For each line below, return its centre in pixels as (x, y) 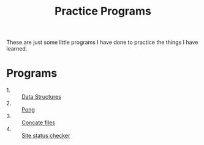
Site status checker (46, 136)
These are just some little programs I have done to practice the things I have (102, 42)
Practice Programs (103, 11)
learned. (17, 49)
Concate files (38, 122)
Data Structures (41, 97)
